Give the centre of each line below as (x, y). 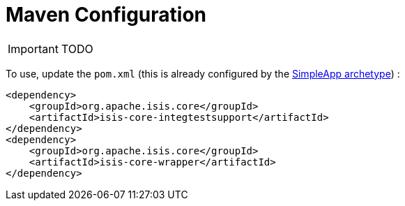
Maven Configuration (106, 15)
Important (33, 49)
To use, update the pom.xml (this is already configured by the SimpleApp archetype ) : (203, 73)
